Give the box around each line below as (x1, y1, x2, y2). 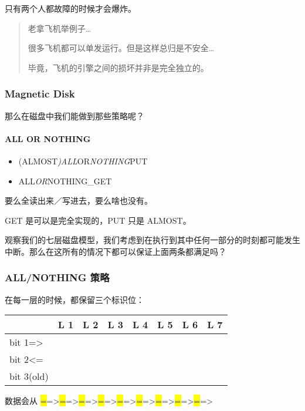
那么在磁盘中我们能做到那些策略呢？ (5, 109, 144, 122)
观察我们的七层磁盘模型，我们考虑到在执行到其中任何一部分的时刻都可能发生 (5, 234, 300, 246)
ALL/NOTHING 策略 (5, 270, 110, 285)
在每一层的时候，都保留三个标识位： (5, 293, 144, 305)
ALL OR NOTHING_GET (18, 174, 112, 187)
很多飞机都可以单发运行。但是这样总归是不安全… (28, 42, 215, 54)
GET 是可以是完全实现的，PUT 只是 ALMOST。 (5, 214, 191, 226)
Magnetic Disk (5, 86, 75, 101)
